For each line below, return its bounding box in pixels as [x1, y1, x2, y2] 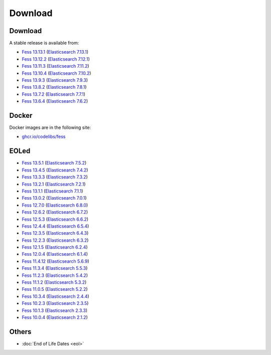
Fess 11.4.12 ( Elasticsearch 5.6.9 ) [22, 258, 90, 264]
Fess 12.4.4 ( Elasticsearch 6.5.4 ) [22, 223, 89, 229]
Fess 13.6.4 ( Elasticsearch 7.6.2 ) [22, 98, 88, 104]
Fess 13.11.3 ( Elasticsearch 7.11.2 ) [22, 63, 90, 69]
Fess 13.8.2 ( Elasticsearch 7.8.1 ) [22, 84, 87, 90]
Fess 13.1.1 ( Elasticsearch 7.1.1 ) [22, 188, 83, 194]
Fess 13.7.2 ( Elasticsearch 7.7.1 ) [22, 91, 85, 97]
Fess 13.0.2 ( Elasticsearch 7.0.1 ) [22, 195, 87, 201]
